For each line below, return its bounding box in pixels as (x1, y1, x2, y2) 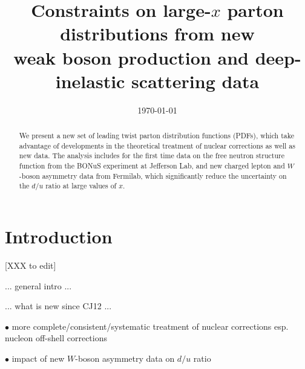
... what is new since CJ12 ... (5, 300, 112, 312)
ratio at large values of (45, 181, 117, 191)
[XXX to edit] (5, 258, 56, 271)
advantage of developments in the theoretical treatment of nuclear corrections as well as (19, 140, 295, 150)
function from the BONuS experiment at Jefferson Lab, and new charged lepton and (19, 161, 285, 171)
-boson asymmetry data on (75, 351, 175, 364)
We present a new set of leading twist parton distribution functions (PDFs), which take (19, 130, 294, 141)
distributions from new (60, 21, 255, 46)
